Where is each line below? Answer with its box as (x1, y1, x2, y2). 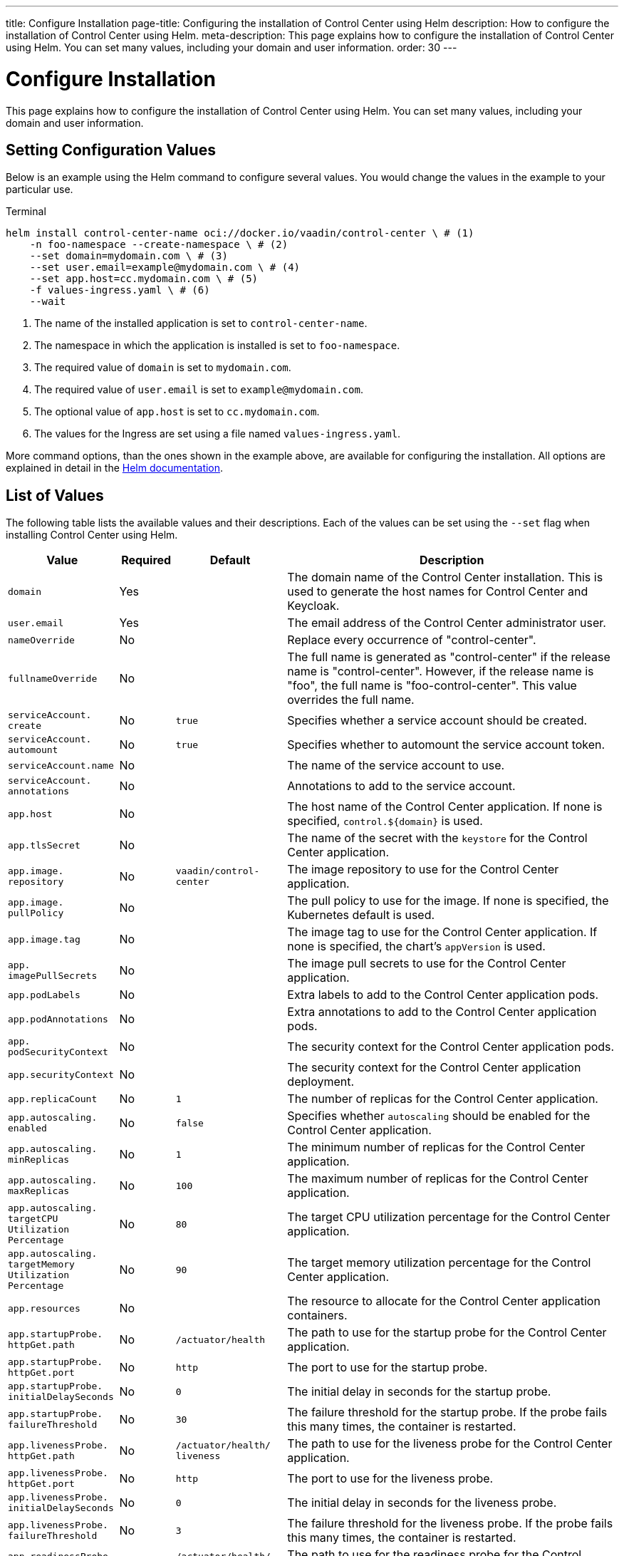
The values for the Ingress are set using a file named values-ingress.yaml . (34, 427, 401, 440)
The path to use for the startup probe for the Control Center (287, 1325, 607, 1340)
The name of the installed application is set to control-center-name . (34, 317, 368, 330)
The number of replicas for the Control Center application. (287, 1091, 598, 1106)
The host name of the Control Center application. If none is (287, 799, 603, 814)
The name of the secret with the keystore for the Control (287, 831, 588, 846)
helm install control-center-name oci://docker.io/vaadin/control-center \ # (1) (6, 227, 474, 239)
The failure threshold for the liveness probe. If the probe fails (287, 1516, 613, 1531)
